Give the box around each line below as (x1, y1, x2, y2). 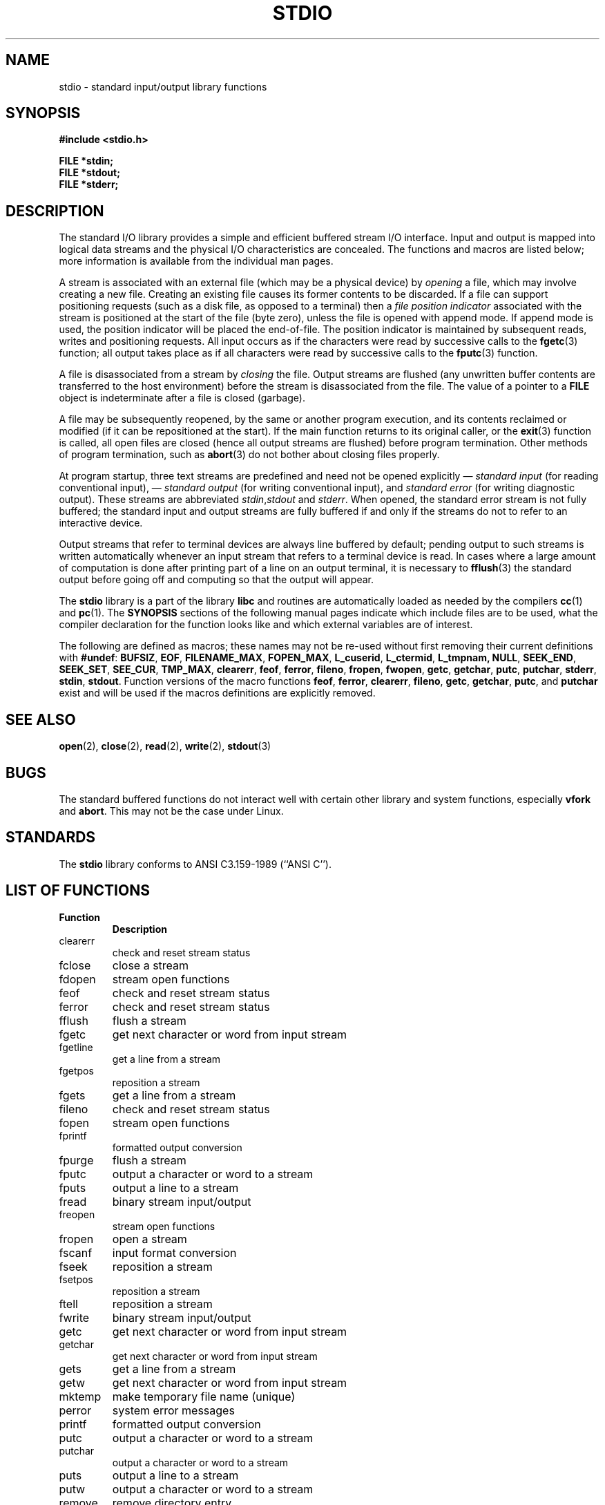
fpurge (59, 1153, 94, 1167)
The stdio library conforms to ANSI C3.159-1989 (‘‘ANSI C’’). (59, 858, 332, 870)
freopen (59, 1208, 95, 1220)
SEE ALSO (6, 710, 76, 728)
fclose (59, 958, 91, 972)
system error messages (112, 1403, 235, 1417)
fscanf (59, 1245, 93, 1260)
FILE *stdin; (59, 155, 114, 167)
